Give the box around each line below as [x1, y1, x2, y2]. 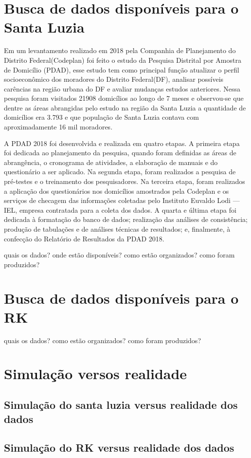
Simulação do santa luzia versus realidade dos [4, 397, 238, 412]
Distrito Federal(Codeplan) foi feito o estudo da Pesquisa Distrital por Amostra [4, 55, 241, 65]
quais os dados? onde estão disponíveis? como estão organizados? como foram [4, 250, 235, 260]
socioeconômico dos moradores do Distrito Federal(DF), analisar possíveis [4, 74, 224, 84]
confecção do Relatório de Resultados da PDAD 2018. [4, 233, 164, 243]
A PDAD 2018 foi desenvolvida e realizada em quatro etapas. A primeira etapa [4, 138, 240, 148]
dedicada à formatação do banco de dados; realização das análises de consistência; [4, 214, 248, 224]
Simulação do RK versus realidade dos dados [4, 440, 234, 455]
